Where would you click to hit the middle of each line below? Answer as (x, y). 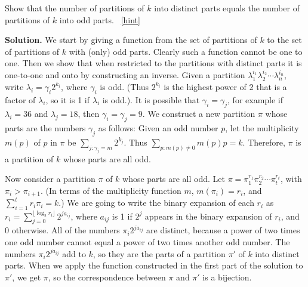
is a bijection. (227, 277)
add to (74, 253)
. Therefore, (264, 142)
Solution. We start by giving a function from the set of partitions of (131, 40)
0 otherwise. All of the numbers (62, 230)
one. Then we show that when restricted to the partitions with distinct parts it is (153, 63)
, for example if (255, 99)
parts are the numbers (45, 128)
